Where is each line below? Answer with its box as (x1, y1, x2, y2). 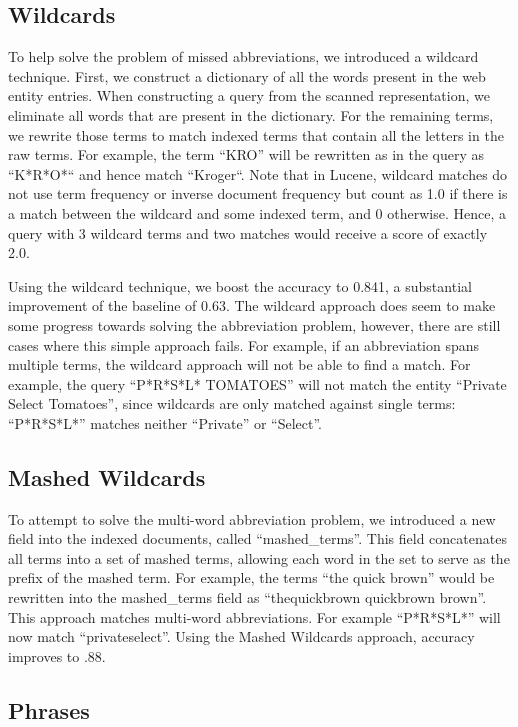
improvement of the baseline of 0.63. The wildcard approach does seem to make (8, 295, 496, 316)
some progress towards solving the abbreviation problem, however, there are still (8, 314, 501, 335)
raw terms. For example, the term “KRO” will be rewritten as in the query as (8, 144, 485, 165)
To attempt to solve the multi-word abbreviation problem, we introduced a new (8, 508, 496, 529)
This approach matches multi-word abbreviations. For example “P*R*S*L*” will (8, 606, 501, 627)
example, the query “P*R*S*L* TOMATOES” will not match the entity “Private (8, 373, 507, 394)
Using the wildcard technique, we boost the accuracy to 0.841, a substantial (8, 275, 472, 296)
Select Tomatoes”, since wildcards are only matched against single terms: (8, 393, 456, 414)
